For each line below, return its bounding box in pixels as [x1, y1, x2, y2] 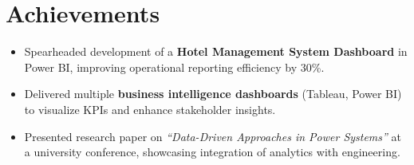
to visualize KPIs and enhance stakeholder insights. [24, 100, 276, 117]
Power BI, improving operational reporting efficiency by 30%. [24, 58, 325, 75]
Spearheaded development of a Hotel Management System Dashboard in [24, 43, 408, 60]
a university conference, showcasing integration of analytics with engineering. [24, 143, 400, 160]
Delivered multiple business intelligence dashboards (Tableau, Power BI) [24, 85, 402, 102]
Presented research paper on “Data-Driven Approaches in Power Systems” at [24, 128, 402, 144]
